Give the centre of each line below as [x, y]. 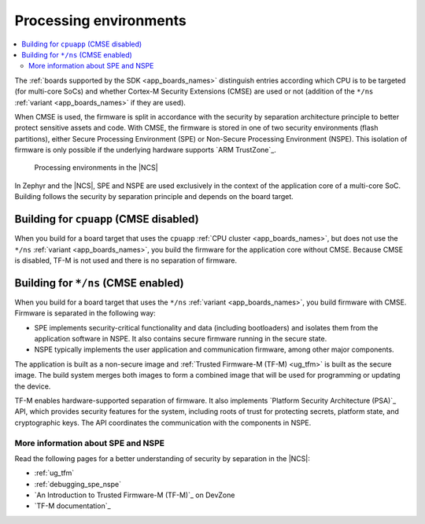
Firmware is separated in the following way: [85, 313]
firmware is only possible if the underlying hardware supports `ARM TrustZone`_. [146, 150]
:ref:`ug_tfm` [54, 473]
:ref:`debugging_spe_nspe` [78, 484]
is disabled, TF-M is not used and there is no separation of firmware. [126, 260]
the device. [33, 386]
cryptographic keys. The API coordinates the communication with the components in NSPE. [163, 423]
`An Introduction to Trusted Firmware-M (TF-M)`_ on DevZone [135, 495]
